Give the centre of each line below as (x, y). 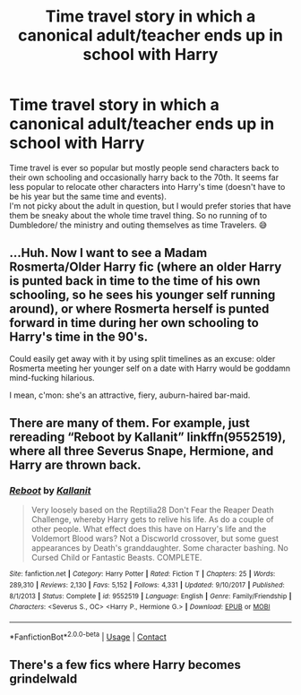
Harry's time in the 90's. (79, 337)
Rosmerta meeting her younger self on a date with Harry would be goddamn (150, 368)
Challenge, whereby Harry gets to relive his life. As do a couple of (152, 519)
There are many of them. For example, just (130, 423)
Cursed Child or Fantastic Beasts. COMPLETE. (116, 558)
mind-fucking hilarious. (52, 377)
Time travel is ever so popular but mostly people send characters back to (144, 167)
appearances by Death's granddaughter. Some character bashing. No (159, 548)
